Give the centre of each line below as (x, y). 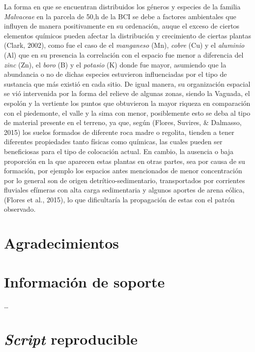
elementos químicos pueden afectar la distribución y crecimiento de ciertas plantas (127, 35)
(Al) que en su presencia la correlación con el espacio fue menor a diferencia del (124, 54)
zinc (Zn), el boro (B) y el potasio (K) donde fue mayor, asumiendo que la (115, 64)
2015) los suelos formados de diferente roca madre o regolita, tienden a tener (119, 132)
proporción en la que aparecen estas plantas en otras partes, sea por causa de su (125, 161)
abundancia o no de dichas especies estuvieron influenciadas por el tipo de (115, 74)
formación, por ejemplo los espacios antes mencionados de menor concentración (123, 171)
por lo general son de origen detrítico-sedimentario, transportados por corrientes (125, 180)
